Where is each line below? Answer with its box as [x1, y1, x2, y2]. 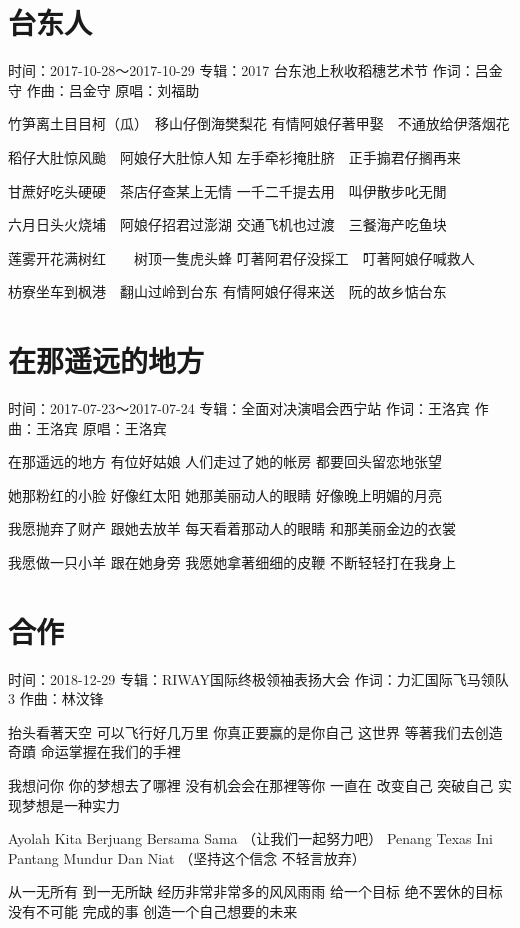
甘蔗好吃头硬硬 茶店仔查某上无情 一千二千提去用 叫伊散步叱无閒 [8, 180, 447, 201]
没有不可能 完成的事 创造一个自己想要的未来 [8, 901, 298, 922]
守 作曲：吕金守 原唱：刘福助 [8, 79, 200, 100]
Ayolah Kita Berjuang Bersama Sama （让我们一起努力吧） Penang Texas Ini [8, 828, 493, 849]
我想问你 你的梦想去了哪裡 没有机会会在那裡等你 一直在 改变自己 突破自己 [8, 775, 494, 796]
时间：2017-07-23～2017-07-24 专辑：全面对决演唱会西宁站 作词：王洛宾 [8, 398, 470, 418]
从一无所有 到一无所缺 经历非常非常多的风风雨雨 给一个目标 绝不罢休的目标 [8, 881, 503, 902]
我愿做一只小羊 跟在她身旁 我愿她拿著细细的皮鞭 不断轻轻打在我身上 [8, 551, 456, 572]
